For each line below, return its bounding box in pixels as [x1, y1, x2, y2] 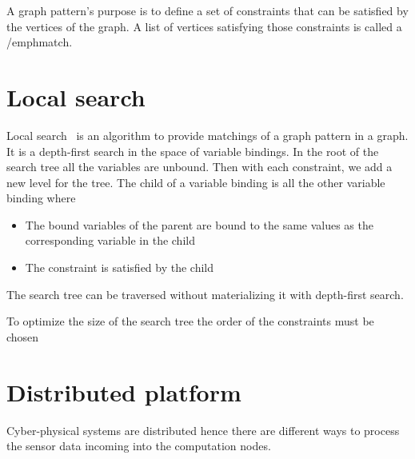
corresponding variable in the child [25, 232, 195, 249]
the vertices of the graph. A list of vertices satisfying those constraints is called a [6, 18, 402, 34]
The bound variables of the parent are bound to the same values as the [25, 216, 373, 233]
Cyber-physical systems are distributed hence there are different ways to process [6, 421, 400, 438]
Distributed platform [6, 375, 241, 408]
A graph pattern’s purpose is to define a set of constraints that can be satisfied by [6, 2, 409, 18]
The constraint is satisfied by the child [25, 259, 214, 276]
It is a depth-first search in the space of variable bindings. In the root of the [6, 142, 379, 159]
